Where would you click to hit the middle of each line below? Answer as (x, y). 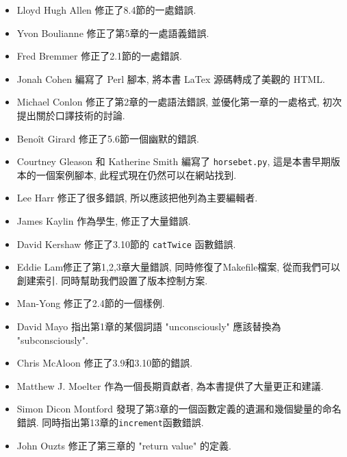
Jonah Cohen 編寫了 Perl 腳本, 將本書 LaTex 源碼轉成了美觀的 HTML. (171, 78)
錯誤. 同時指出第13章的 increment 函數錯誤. (110, 422)
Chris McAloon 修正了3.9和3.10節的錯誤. (105, 363)
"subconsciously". (52, 339)
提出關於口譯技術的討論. (71, 115)
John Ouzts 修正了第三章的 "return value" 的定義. (124, 445)
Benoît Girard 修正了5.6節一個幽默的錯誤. (108, 138)
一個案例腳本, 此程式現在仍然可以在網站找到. (136, 174)
